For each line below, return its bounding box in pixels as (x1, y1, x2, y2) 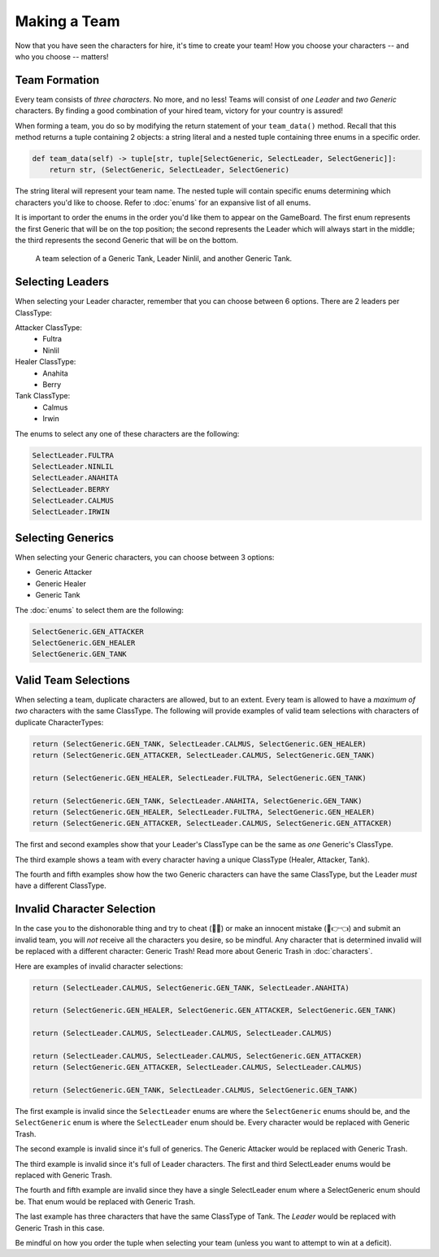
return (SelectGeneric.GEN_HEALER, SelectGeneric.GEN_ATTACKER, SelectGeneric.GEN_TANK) (32, 1006, 398, 1016)
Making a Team (15, 12, 121, 30)
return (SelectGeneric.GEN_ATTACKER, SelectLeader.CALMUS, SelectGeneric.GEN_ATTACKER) (32, 819, 393, 829)
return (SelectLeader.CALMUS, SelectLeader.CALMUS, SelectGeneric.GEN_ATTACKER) (32, 1051, 363, 1060)
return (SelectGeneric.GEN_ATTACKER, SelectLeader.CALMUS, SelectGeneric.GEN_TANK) (32, 750, 376, 759)
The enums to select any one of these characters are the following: (15, 428, 240, 438)
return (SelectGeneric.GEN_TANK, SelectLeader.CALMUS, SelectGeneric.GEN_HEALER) (32, 739, 367, 748)
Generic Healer (35, 578, 87, 589)
